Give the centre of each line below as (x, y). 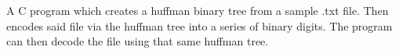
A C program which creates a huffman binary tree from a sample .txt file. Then (198, 10)
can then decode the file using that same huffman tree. (138, 41)
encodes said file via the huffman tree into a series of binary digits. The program (199, 25)
